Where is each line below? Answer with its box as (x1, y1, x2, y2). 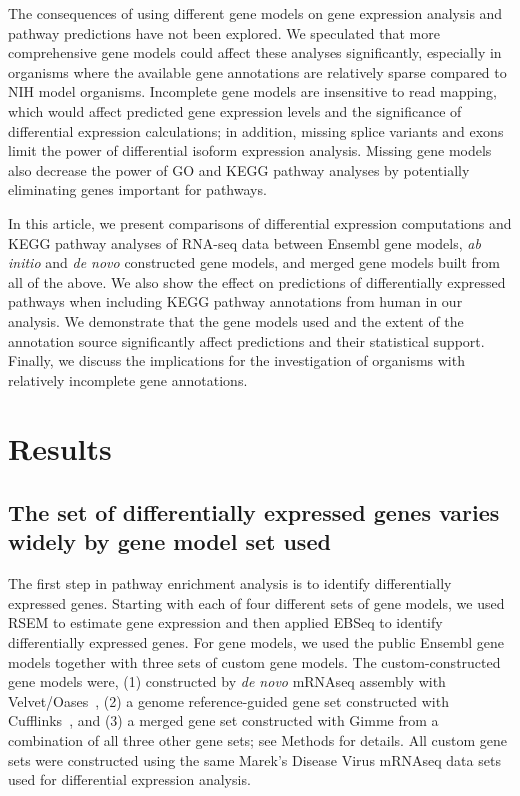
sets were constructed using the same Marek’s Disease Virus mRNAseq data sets (8, 749, 501, 770)
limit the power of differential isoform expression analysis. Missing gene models (8, 140, 492, 161)
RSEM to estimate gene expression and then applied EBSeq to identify (8, 612, 443, 633)
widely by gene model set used (8, 526, 331, 557)
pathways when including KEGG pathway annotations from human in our (8, 291, 463, 312)
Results (8, 428, 112, 469)
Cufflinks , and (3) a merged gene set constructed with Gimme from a (8, 710, 439, 731)
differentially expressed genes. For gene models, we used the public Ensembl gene (8, 632, 504, 653)
